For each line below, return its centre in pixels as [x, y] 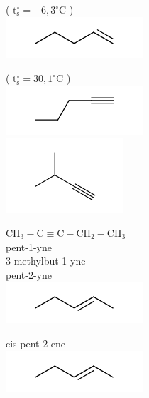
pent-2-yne [29, 274]
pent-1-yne [29, 246]
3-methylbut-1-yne [46, 261]
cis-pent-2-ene [36, 343]
